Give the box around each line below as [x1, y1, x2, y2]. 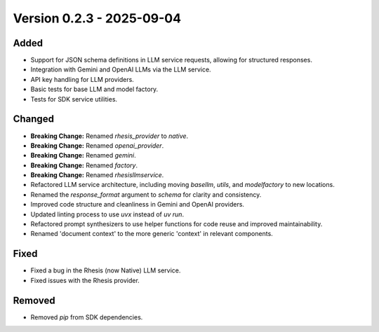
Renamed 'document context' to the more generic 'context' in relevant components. [30, 230, 273, 238]
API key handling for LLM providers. [30, 75, 135, 83]
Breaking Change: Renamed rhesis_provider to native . [30, 132, 189, 140]
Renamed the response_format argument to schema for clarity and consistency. [30, 190, 262, 199]
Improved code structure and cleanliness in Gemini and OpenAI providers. [30, 200, 245, 209]
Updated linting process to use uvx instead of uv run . [30, 210, 185, 219]
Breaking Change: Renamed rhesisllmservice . [30, 171, 164, 179]
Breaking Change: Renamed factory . [30, 161, 138, 170]
